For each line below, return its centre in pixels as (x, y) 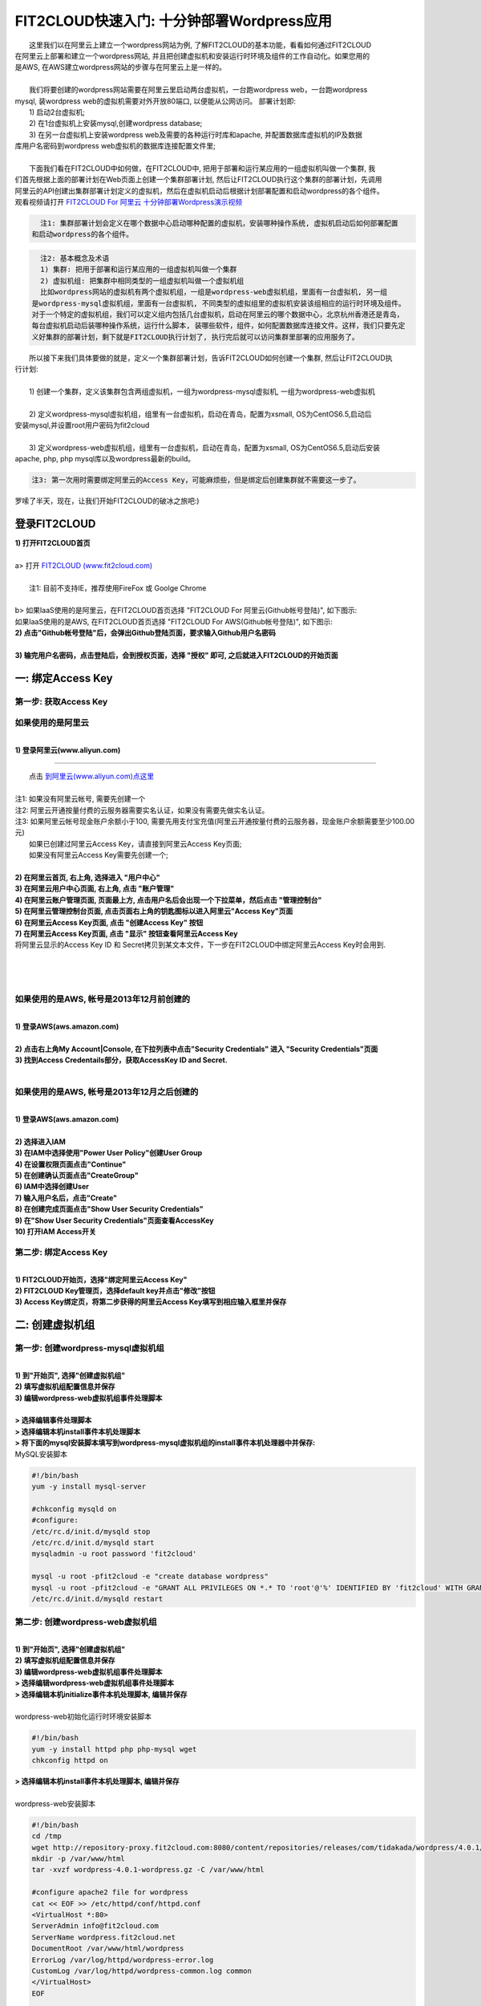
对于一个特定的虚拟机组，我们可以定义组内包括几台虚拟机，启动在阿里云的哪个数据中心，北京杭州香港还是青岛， (218, 314)
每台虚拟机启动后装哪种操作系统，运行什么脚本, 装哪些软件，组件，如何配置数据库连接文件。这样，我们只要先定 (218, 326)
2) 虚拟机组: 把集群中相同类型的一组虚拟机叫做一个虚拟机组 (142, 280)
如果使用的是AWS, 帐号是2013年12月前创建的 (103, 999)
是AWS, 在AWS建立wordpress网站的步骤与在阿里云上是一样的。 (121, 67)
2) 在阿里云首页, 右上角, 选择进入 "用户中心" (87, 877)
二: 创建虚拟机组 (55, 1325)
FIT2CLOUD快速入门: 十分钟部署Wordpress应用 (174, 21)
